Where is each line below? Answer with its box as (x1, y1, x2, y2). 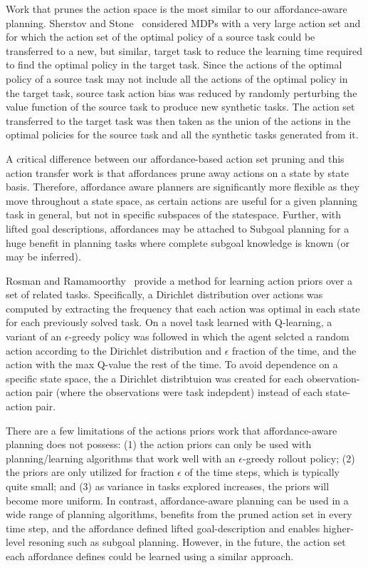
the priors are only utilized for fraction (6, 465, 174, 480)
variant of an (6, 329, 62, 344)
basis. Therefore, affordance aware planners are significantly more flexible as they (6, 179, 359, 194)
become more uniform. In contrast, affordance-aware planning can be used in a (6, 492, 349, 507)
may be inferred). (6, 249, 81, 264)
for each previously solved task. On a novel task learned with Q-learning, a (6, 315, 332, 330)
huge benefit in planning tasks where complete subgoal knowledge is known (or (6, 235, 349, 250)
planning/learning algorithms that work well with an (6, 450, 236, 465)
